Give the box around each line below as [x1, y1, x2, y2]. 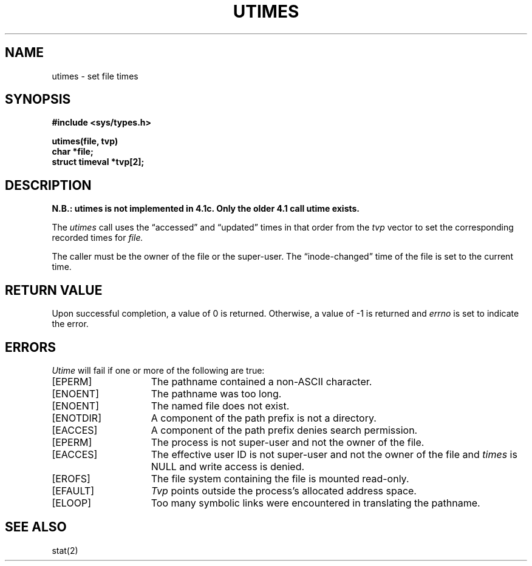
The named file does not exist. [151, 399, 290, 412]
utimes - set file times [52, 70, 138, 81]
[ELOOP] [52, 496, 91, 509]
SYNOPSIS [5, 92, 71, 107]
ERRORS [5, 339, 56, 355]
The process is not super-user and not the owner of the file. [151, 436, 425, 448]
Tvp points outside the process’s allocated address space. [151, 484, 417, 497]
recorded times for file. [52, 232, 143, 243]
